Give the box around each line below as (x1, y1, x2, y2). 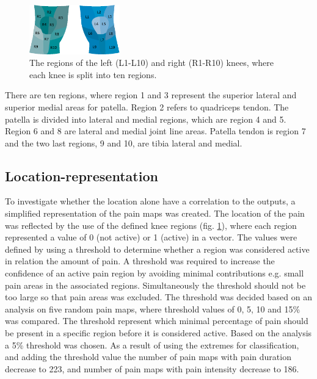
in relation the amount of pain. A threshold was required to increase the (5, 254, 275, 267)
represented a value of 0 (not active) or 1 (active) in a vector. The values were (5, 231, 297, 244)
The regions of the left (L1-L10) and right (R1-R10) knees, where (29, 56, 274, 69)
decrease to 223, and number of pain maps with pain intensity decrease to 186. (5, 362, 299, 375)
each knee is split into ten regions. (29, 68, 157, 81)
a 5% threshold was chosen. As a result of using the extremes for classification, (5, 338, 299, 351)
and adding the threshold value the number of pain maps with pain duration (5, 350, 291, 363)
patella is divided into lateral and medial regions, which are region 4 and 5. (5, 112, 286, 125)
